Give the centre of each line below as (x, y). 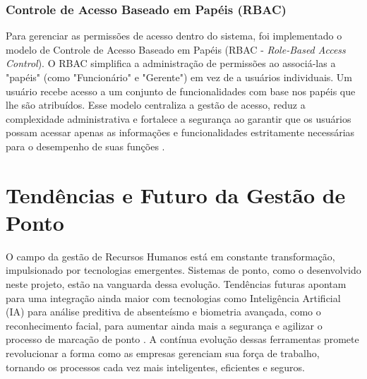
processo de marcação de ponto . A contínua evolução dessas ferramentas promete (182, 339)
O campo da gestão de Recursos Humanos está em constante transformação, (170, 256)
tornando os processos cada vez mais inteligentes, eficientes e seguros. (155, 367)
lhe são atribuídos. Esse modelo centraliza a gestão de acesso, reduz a (156, 105)
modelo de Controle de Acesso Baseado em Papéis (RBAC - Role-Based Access (176, 49)
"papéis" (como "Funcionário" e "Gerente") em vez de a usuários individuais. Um (179, 77)
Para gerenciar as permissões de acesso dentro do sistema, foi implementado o (174, 36)
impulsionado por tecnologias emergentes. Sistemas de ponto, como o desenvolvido (183, 270)
